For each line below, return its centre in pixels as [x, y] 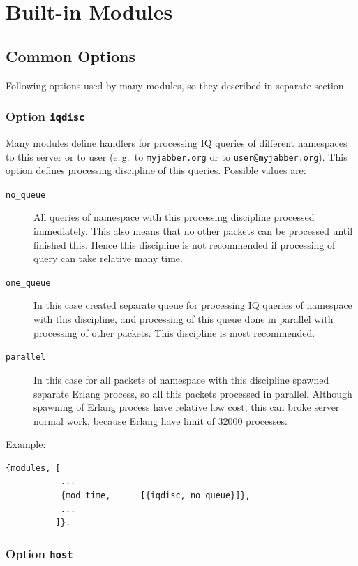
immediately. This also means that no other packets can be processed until [193, 231]
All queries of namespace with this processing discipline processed [174, 217]
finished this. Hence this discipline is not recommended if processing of [185, 244]
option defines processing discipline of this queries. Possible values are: [156, 170]
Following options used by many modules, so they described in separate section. [176, 85]
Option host [39, 553]
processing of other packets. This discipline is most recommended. [174, 332]
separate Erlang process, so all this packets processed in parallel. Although [193, 393]
